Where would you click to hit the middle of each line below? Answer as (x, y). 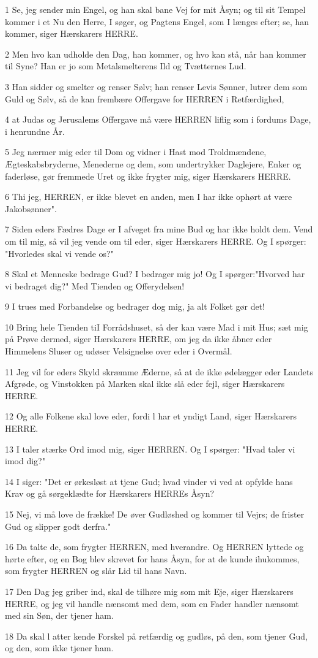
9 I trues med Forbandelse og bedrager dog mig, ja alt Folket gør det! (135, 306)
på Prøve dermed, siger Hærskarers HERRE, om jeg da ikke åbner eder (139, 339)
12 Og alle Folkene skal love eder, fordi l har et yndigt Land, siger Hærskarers (151, 416)
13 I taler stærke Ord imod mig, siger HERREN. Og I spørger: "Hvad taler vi (150, 449)
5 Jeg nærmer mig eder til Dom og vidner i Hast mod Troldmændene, (136, 152)
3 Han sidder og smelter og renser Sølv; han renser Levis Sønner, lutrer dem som (156, 86)
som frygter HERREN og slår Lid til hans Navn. (96, 571)
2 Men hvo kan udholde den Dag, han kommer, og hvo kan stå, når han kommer (156, 54)
